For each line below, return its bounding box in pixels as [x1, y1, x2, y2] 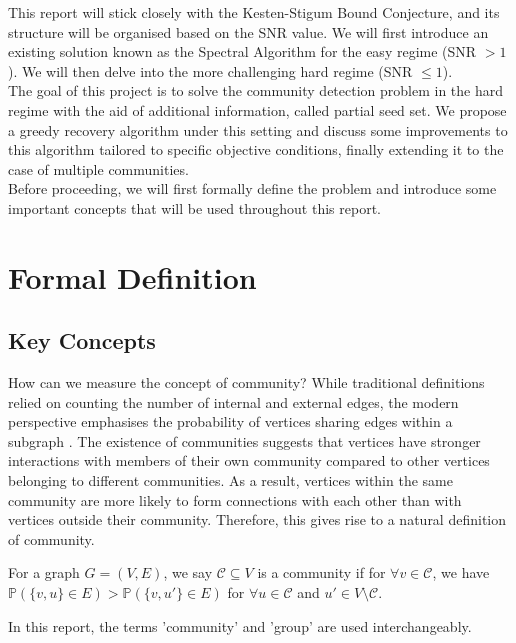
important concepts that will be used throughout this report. [8, 197, 381, 218]
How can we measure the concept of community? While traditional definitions [8, 372, 485, 393]
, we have [432, 562, 490, 583]
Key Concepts [8, 325, 156, 356]
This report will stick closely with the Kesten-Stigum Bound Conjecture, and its [8, 2, 500, 22]
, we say [163, 562, 213, 583]
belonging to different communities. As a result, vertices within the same [8, 470, 453, 491]
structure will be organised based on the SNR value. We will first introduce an [8, 21, 489, 42]
